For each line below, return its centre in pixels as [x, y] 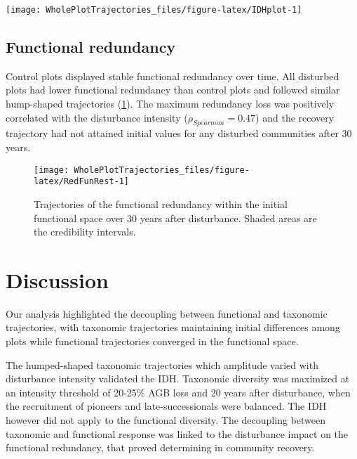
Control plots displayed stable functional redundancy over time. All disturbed [173, 76]
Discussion [57, 279]
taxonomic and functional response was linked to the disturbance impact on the [177, 433]
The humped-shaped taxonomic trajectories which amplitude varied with [162, 364]
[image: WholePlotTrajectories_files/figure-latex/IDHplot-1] [154, 10]
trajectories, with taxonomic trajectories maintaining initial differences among [173, 327]
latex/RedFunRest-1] [82, 182]
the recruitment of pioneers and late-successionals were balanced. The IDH [166, 406]
